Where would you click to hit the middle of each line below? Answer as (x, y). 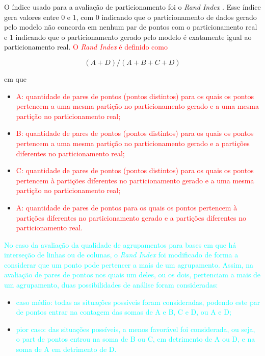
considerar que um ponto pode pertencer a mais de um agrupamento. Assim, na (129, 264)
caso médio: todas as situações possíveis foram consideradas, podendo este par (138, 302)
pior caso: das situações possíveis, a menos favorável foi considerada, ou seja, (136, 329)
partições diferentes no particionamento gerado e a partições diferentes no (131, 217)
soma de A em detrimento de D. (66, 349)
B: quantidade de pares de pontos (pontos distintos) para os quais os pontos (135, 133)
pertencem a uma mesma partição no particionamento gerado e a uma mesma (138, 106)
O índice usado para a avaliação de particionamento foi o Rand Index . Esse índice (132, 7)
